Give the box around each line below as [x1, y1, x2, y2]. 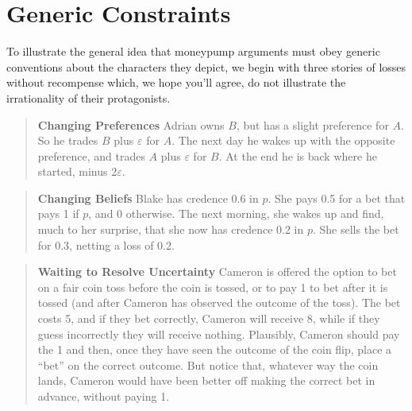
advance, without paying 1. [37, 388, 170, 404]
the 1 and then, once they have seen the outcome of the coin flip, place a [37, 341, 392, 358]
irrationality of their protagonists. [6, 89, 171, 106]
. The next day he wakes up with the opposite [171, 132, 395, 149]
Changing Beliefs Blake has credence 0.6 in [37, 189, 259, 206]
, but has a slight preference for [236, 116, 389, 133]
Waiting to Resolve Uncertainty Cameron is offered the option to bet [37, 263, 397, 280]
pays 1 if [37, 205, 79, 222]
